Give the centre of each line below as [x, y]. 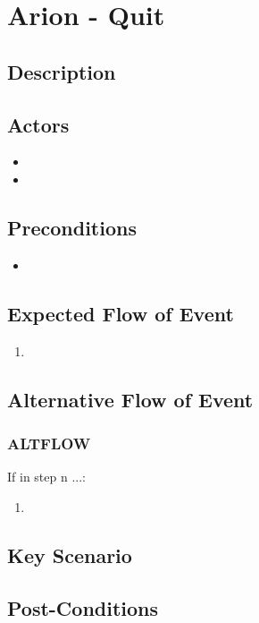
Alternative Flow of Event [130, 399]
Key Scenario [70, 555]
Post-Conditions [83, 607]
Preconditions [72, 227]
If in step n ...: [46, 477]
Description [62, 71]
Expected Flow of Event [121, 313]
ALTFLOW [49, 443]
